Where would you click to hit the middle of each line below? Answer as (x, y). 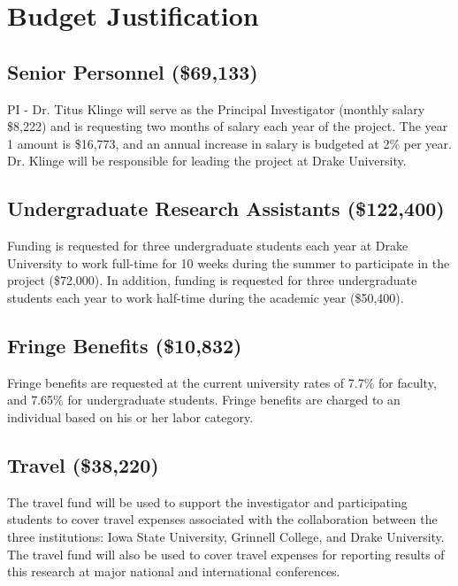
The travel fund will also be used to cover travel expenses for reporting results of (226, 554)
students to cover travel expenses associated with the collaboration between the (222, 519)
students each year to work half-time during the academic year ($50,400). (206, 297)
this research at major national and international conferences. (174, 571)
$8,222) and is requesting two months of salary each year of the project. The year (228, 126)
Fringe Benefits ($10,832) (125, 345)
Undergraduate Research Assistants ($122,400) (226, 208)
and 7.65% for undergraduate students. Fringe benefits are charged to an (204, 400)
